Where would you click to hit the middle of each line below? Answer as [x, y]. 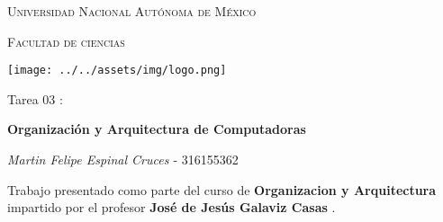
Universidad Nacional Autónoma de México [132, 11]
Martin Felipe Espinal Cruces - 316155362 [123, 160]
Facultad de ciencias [66, 41]
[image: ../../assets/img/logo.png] [117, 71]
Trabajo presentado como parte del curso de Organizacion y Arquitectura [222, 189]
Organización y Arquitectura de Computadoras [157, 129]
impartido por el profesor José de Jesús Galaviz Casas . [172, 207]
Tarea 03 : [35, 98]
